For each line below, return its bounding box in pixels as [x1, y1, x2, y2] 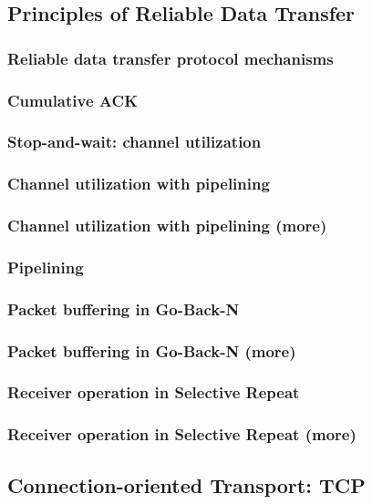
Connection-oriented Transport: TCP [7, 470, 366, 499]
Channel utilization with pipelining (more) [7, 214, 327, 237]
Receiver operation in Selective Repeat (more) [7, 423, 356, 446]
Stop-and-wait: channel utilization [7, 130, 262, 153]
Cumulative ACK [7, 88, 138, 111]
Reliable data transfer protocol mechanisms [7, 46, 334, 69]
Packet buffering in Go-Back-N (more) [7, 339, 296, 362]
